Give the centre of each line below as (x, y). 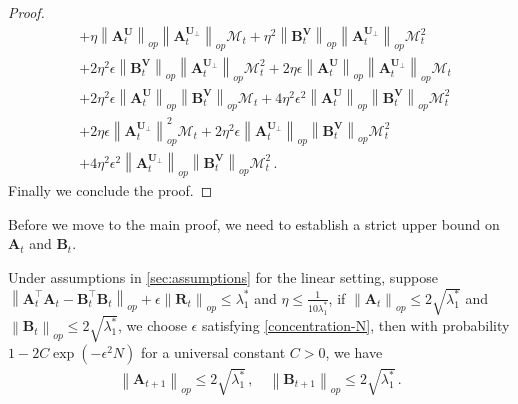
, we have (354, 351)
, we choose (152, 325)
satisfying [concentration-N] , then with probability (355, 325)
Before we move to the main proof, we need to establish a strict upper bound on (254, 223)
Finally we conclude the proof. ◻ (110, 190)
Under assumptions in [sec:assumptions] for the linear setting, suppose (223, 277)
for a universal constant (213, 351)
